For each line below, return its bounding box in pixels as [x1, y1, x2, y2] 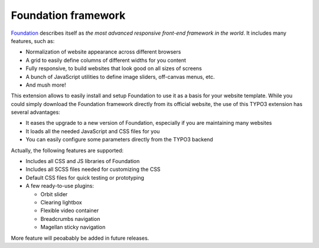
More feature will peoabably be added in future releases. [11, 234, 149, 242]
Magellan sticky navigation [40, 224, 106, 231]
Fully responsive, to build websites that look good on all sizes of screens [25, 65, 202, 72]
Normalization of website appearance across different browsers [25, 48, 181, 55]
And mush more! [25, 81, 66, 88]
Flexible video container [40, 207, 99, 214]
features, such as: [11, 37, 55, 44]
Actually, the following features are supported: [11, 147, 124, 154]
